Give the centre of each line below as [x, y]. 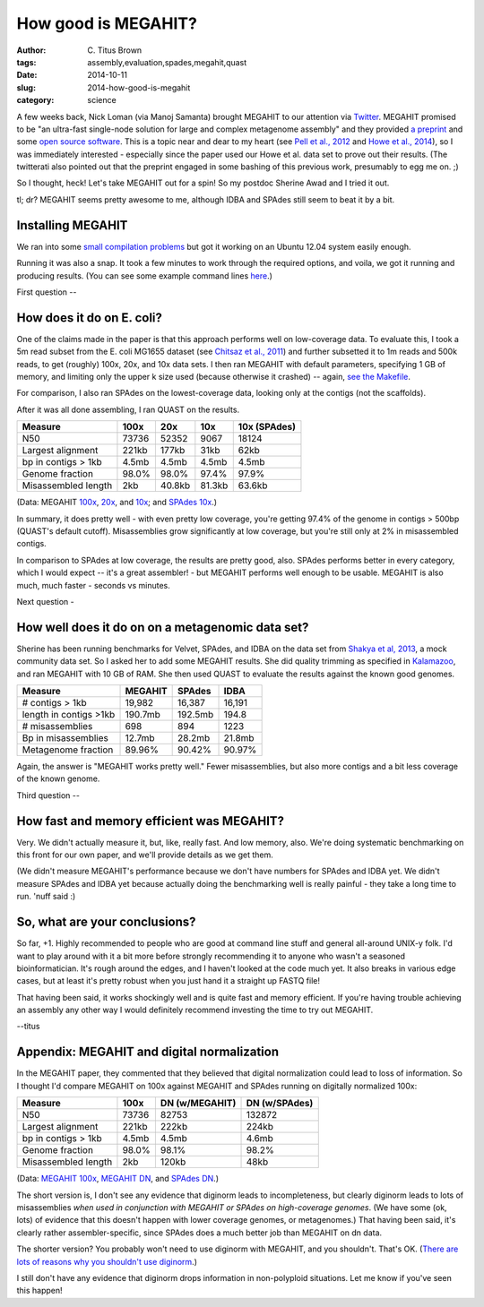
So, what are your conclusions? [106, 922]
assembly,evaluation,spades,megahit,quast [167, 62]
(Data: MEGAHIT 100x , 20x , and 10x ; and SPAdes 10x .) [117, 503]
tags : [26, 62]
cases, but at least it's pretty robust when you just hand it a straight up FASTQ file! [168, 981]
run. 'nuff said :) [46, 897]
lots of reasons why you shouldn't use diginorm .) [107, 1261]
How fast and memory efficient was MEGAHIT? [151, 821]
